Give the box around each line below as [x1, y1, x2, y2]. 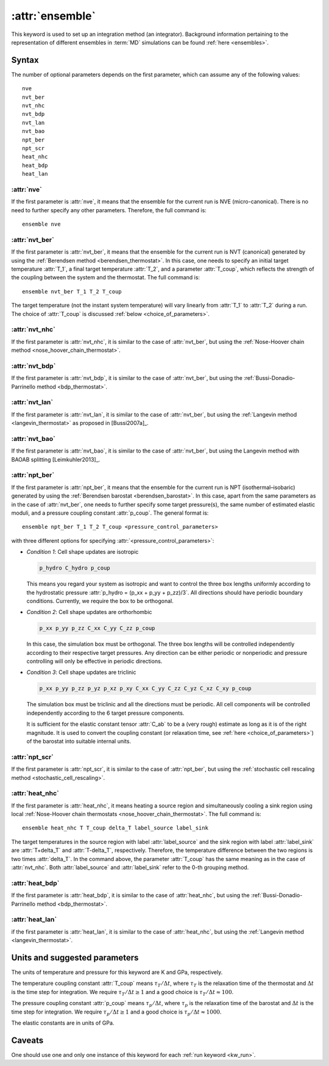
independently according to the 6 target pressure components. [26, 709, 185, 717]
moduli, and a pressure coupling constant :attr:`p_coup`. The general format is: [11, 509, 209, 517]
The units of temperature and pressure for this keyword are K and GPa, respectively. [11, 968, 223, 976]
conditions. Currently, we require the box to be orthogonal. [26, 597, 174, 604]
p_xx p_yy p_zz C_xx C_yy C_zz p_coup [39, 625, 155, 632]
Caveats [11, 1035, 44, 1045]
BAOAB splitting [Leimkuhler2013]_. [11, 456, 101, 463]
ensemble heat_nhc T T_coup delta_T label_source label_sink [22, 825, 208, 832]
